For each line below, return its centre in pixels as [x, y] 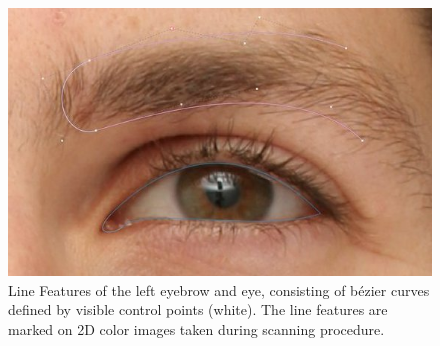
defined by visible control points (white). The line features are [198, 309]
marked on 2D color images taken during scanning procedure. [196, 329]
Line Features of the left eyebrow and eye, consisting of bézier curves [219, 289]
